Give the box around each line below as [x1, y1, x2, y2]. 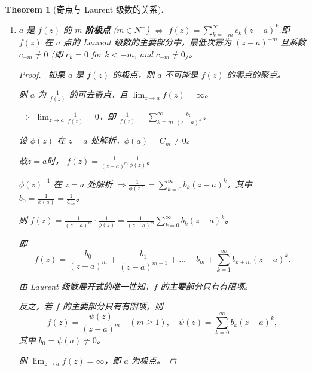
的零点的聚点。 [227, 68, 286, 80]
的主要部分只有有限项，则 [62, 300, 163, 312]
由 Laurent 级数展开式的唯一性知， [19, 279, 154, 292]
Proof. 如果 [19, 68, 65, 80]
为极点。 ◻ [131, 354, 176, 366]
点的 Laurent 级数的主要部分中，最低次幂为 [63, 36, 232, 48]
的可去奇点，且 [69, 88, 128, 101]
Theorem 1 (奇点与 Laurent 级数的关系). [5, 3, 164, 15]
